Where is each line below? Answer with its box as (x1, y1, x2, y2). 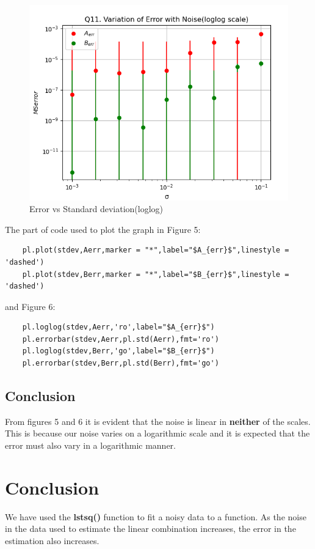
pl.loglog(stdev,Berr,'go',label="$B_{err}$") (22, 347, 215, 356)
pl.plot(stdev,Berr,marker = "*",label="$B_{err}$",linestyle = (22, 270, 289, 279)
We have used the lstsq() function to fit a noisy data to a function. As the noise (5, 510, 306, 523)
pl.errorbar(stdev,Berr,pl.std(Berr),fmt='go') (22, 359, 219, 368)
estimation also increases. (5, 534, 100, 547)
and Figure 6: (5, 300, 56, 312)
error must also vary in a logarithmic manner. (5, 439, 176, 452)
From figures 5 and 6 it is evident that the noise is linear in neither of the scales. (5, 415, 311, 427)
